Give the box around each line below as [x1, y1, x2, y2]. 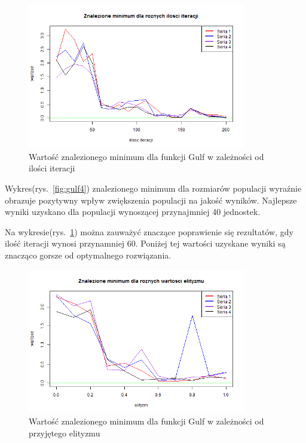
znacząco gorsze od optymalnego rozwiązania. [5, 249, 172, 261]
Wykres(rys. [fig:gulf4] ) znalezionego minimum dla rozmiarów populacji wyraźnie [5, 182, 302, 195]
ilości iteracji [29, 162, 75, 174]
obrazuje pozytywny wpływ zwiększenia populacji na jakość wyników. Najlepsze [5, 193, 297, 206]
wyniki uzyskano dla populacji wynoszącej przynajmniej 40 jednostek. [5, 205, 261, 218]
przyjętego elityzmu [29, 427, 100, 439]
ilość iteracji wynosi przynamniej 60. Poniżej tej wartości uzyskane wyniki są [5, 237, 286, 250]
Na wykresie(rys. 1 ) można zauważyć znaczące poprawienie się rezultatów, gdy [5, 225, 293, 238]
